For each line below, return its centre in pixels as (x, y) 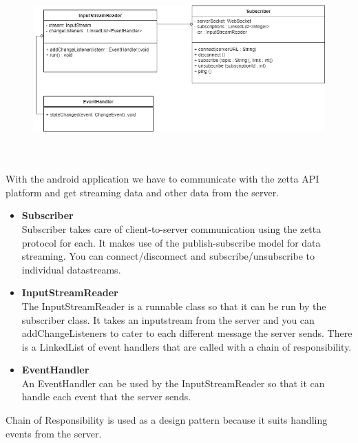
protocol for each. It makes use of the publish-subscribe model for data (171, 242)
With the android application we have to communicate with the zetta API (162, 179)
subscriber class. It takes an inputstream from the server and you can (168, 319)
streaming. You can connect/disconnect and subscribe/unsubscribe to (168, 256)
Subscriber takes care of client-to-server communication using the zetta (171, 228)
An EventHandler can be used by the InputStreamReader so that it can (173, 383)
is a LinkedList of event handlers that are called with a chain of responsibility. (187, 346)
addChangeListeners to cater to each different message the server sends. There (187, 333)
